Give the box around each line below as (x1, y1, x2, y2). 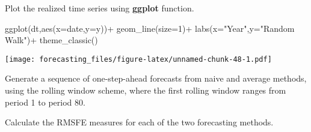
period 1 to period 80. (5, 95, 85, 108)
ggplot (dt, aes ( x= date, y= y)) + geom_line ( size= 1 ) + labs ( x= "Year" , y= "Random (5, 22, 295, 34)
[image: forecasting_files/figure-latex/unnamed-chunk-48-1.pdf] (5, 55, 272, 64)
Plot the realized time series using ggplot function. (5, 2, 194, 14)
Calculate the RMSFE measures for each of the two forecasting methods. (5, 116, 274, 128)
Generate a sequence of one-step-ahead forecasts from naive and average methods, (5, 72, 307, 85)
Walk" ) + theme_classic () (5, 34, 98, 46)
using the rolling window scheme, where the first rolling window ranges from (5, 84, 286, 97)
